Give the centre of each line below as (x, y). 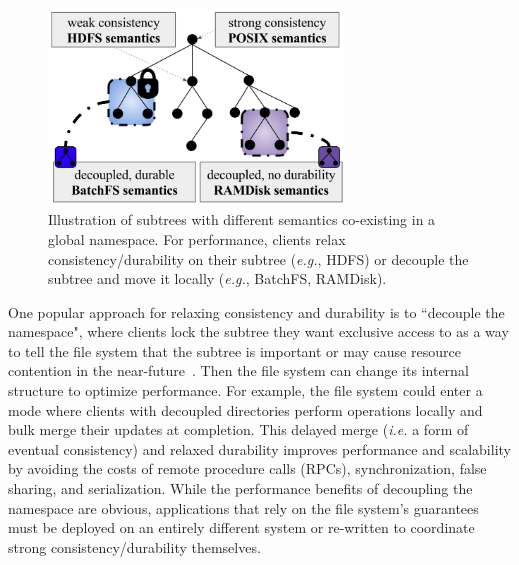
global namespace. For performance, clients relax (197, 238)
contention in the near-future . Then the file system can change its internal (238, 370)
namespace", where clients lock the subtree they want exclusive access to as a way (258, 331)
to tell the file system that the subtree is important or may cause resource (234, 350)
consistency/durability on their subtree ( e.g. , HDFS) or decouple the (258, 258)
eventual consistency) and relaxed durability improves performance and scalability (259, 448)
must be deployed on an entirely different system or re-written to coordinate (241, 527)
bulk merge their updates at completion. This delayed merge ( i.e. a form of (238, 429)
